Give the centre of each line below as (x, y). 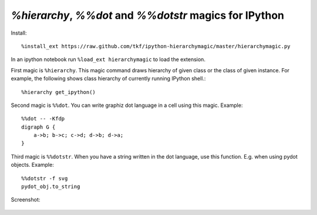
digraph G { (38, 127)
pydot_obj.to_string (51, 187)
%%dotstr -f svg (45, 178)
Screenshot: (26, 200)
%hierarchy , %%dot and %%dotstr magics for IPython (148, 15)
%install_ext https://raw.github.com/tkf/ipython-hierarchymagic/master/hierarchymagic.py (156, 46)
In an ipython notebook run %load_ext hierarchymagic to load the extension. (108, 59)
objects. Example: (32, 165)
